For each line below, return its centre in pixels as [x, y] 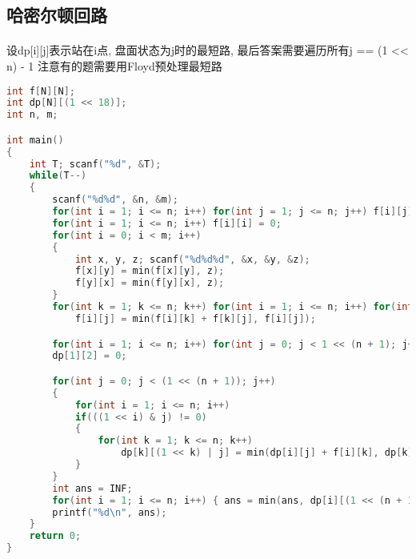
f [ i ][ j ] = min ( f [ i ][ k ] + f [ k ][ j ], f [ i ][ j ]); [195, 318]
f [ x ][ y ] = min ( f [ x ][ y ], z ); [150, 271]
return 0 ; [55, 536]
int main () [35, 140]
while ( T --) [58, 176]
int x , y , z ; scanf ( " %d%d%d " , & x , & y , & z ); [192, 259]
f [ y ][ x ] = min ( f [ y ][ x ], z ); [150, 283]
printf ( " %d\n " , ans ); [110, 512]
